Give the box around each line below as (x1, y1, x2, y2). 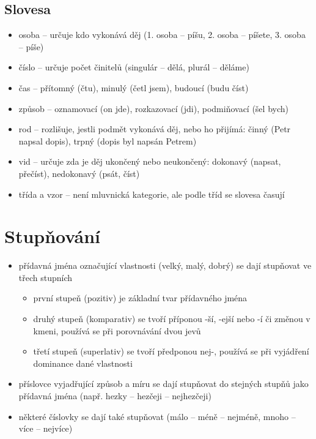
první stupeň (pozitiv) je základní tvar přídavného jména (33, 291, 248, 304)
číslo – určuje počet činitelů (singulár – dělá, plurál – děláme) (18, 61, 249, 73)
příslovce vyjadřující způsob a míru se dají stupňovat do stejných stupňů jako (18, 377, 309, 390)
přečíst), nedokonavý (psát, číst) (18, 167, 140, 179)
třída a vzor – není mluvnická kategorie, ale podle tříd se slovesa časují (18, 187, 285, 200)
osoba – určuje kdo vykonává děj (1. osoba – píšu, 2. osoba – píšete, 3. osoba (18, 28, 306, 41)
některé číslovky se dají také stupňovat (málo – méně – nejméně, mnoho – (18, 410, 296, 422)
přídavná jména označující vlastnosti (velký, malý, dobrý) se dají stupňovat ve (18, 259, 312, 272)
